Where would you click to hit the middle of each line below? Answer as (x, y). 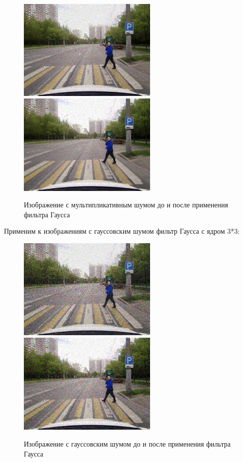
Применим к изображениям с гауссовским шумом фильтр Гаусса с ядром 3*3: (122, 231)
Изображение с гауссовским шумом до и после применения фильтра (127, 444)
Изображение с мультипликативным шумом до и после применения (126, 205)
